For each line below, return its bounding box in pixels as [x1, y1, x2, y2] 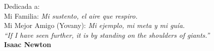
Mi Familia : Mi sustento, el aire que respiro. [4, 10, 138, 21]
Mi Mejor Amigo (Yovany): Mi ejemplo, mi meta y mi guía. [4, 20, 185, 30]
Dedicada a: [4, 1, 40, 11]
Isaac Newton [4, 39, 51, 50]
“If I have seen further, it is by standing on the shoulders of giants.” [4, 29, 210, 40]
